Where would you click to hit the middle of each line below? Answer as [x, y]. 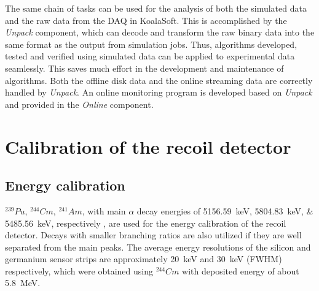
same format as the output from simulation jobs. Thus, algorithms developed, [151, 44]
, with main [104, 210]
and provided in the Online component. [79, 104]
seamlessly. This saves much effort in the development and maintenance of [144, 68]
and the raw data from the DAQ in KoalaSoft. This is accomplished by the [146, 20]
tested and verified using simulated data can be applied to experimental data [150, 56]
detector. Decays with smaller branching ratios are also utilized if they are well [153, 235]
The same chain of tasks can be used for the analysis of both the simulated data [156, 8]
